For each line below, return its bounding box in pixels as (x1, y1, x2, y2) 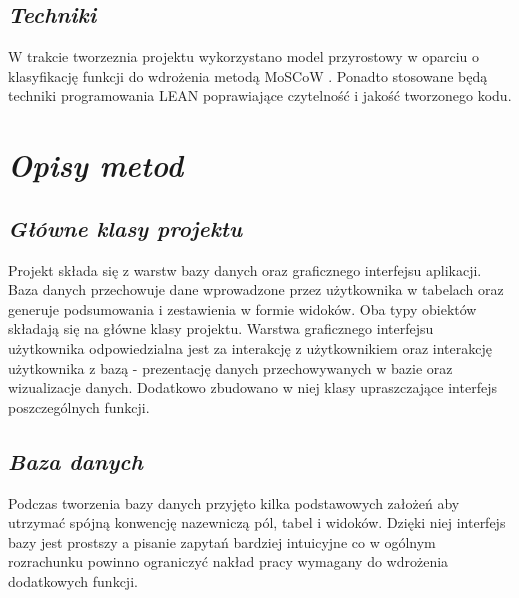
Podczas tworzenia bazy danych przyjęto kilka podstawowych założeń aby (8, 492, 460, 513)
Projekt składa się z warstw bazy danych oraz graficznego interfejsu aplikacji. (8, 259, 482, 280)
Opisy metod (8, 144, 183, 186)
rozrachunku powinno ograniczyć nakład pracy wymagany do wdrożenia (8, 551, 449, 572)
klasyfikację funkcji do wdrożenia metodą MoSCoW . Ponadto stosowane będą (8, 65, 488, 86)
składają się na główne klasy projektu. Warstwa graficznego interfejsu (8, 318, 434, 339)
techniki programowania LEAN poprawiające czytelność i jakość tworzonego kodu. (8, 85, 512, 106)
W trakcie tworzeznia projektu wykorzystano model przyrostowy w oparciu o (8, 46, 479, 67)
